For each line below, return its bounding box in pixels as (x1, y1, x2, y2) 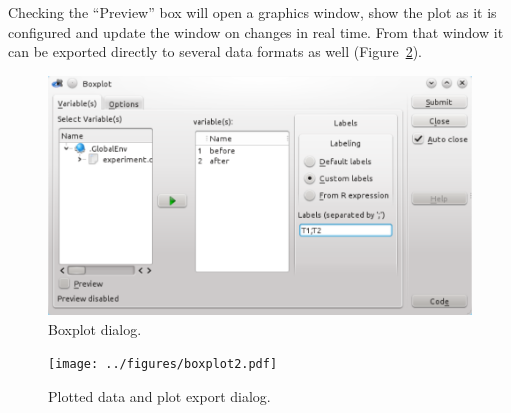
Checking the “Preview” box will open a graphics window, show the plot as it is (8, 2, 497, 22)
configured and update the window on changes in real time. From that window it (8, 21, 504, 42)
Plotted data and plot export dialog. (48, 385, 271, 406)
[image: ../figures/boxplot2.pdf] (48, 357, 278, 372)
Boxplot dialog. (48, 318, 142, 339)
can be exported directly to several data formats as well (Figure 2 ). (8, 41, 422, 62)
